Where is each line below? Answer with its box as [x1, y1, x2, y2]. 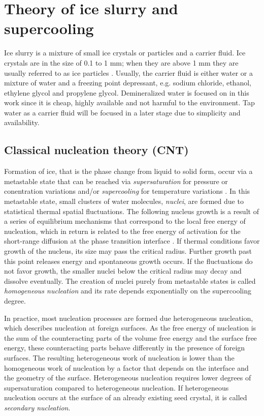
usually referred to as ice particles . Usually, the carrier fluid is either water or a [4, 67, 253, 78]
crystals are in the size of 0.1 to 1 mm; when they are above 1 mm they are [4, 57, 239, 68]
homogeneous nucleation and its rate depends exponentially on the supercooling [4, 285, 251, 296]
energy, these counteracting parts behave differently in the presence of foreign [4, 342, 245, 353]
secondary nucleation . [4, 402, 71, 412]
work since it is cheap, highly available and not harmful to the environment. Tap [4, 97, 255, 108]
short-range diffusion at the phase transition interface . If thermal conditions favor [4, 235, 260, 246]
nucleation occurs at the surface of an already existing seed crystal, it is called [4, 392, 247, 403]
